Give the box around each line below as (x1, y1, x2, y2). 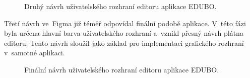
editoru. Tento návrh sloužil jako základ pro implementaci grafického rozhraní (4, 37, 244, 48)
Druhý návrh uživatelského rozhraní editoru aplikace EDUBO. (24, 1, 217, 11)
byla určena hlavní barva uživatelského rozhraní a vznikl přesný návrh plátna (4, 28, 243, 38)
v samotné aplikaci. (4, 47, 65, 58)
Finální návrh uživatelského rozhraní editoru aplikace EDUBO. (24, 64, 219, 74)
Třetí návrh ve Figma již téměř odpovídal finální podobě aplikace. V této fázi (4, 18, 246, 28)
